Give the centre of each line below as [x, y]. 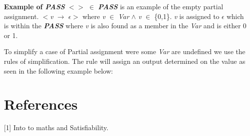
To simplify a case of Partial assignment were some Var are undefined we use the [125, 51]
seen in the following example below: [58, 70]
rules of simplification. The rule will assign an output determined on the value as [125, 61]
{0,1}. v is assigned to [187, 16]
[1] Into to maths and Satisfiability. [56, 127]
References [41, 104]
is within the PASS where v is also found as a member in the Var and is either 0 [125, 26]
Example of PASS [34, 6]
